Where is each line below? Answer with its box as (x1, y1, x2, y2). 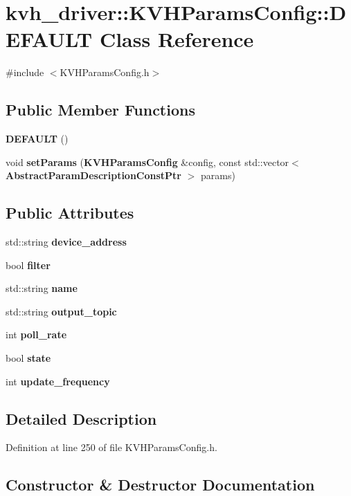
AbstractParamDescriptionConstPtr (6, 168, 182, 183)
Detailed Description (6, 407, 157, 429)
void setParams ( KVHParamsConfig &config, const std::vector (6, 154, 289, 169)
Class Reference (99, 25, 254, 53)
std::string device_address (6, 235, 127, 249)
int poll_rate (6, 327, 67, 342)
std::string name (6, 281, 78, 295)
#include (6, 65, 44, 80)
